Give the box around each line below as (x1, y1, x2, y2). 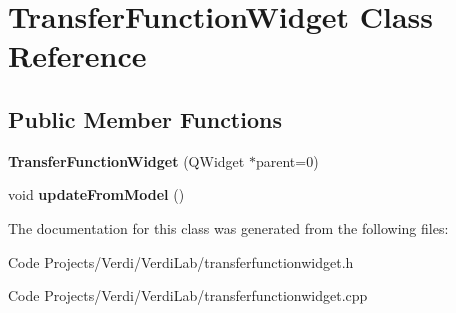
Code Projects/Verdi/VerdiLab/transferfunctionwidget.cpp (8, 285, 368, 306)
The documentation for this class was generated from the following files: (8, 217, 449, 238)
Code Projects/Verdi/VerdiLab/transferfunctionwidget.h (8, 251, 354, 272)
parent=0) (255, 150, 319, 171)
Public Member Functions (8, 103, 282, 134)
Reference (8, 35, 147, 76)
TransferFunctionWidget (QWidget (8, 150, 245, 171)
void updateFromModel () (8, 184, 185, 205)
